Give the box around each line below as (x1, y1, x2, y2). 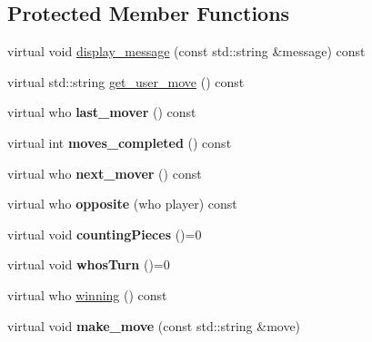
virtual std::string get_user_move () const (7, 72, 245, 91)
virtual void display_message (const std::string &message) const (7, 42, 366, 61)
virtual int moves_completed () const (7, 132, 232, 151)
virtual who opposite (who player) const (7, 194, 237, 213)
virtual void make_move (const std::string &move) (7, 316, 301, 335)
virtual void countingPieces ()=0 (7, 224, 202, 243)
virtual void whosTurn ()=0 (7, 255, 170, 274)
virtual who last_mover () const (7, 103, 196, 122)
